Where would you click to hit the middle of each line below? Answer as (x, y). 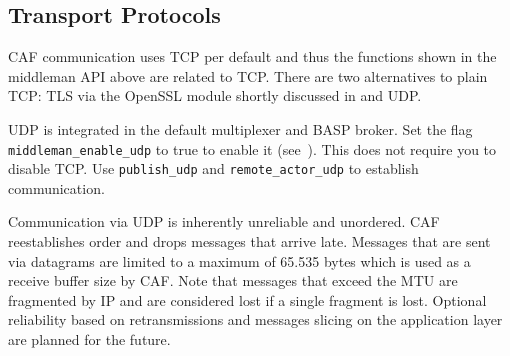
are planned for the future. (89, 339)
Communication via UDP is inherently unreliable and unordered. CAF (224, 221)
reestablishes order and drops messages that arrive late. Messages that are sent (249, 241)
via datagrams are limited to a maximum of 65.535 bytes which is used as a (239, 260)
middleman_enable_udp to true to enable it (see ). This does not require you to (252, 148)
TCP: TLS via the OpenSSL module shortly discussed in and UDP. (215, 95)
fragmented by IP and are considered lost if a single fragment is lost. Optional (247, 299)
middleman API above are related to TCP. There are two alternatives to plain (248, 75)
